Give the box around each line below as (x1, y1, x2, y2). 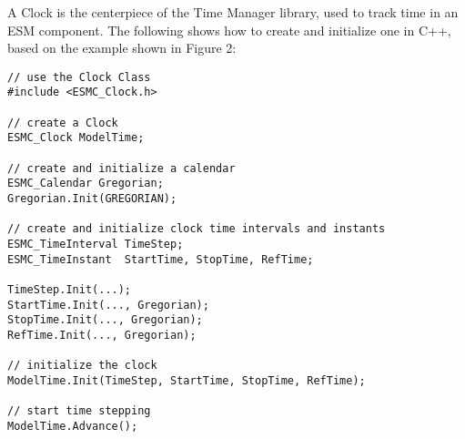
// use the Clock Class (7, 70, 151, 84)
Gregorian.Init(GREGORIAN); (7, 192, 177, 206)
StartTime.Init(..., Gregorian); (7, 298, 209, 311)
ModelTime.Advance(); (7, 419, 138, 433)
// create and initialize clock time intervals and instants (7, 222, 386, 236)
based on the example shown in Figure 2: (7, 38, 237, 57)
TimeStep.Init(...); (7, 282, 132, 296)
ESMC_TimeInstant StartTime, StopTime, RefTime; (7, 252, 314, 266)
